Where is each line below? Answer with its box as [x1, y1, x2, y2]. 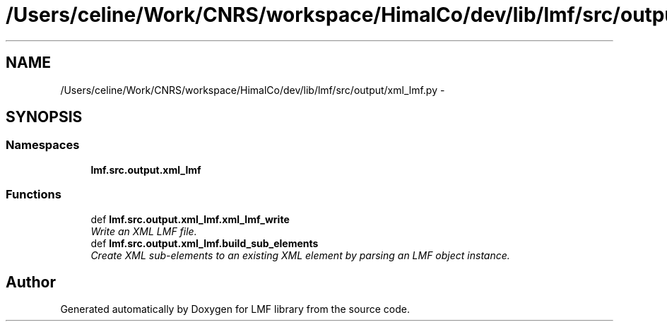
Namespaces [6, 138, 80, 153]
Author [6, 273, 56, 291]
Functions [6, 187, 61, 202]
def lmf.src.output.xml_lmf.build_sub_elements [90, 237, 319, 249]
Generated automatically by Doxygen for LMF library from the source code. [60, 303, 410, 316]
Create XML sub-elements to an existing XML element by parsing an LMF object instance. [90, 249, 510, 261]
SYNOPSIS [6, 108, 83, 126]
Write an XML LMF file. [90, 225, 197, 237]
